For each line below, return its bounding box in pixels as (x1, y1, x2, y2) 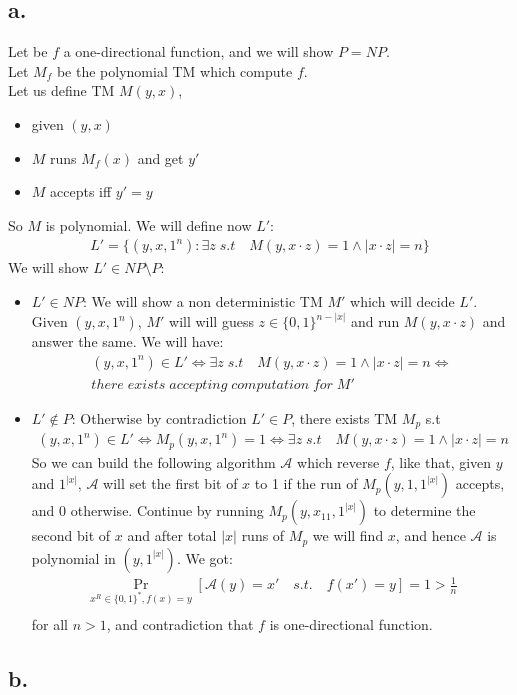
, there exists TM (291, 407, 398, 428)
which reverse (297, 451, 380, 472)
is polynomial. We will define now (45, 214, 252, 235)
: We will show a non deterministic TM (83, 290, 323, 311)
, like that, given (390, 451, 492, 472)
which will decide (350, 290, 455, 311)
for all (31, 614, 69, 635)
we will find (312, 525, 384, 546)
